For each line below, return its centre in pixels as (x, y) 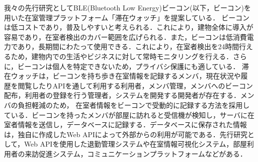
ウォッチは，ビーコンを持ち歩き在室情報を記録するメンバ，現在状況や (126, 76)
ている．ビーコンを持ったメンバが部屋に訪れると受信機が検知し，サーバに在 (129, 115)
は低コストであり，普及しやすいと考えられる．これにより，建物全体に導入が (129, 27)
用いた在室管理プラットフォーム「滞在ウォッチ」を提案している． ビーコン (127, 17)
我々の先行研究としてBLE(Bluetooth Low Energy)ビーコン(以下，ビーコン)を (128, 7)
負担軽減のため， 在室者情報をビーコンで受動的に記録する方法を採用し (133, 105)
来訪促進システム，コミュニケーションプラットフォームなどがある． (136, 153)
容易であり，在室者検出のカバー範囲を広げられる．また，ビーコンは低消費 (126, 37)
